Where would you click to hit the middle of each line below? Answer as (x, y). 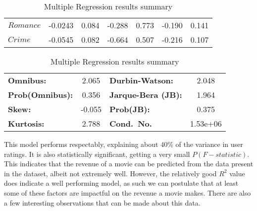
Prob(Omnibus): (41, 95)
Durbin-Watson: (141, 80)
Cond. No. (130, 123)
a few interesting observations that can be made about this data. (102, 202)
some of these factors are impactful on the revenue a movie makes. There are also (128, 192)
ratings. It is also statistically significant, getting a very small (97, 154)
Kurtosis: (26, 123)
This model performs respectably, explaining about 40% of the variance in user (124, 144)
